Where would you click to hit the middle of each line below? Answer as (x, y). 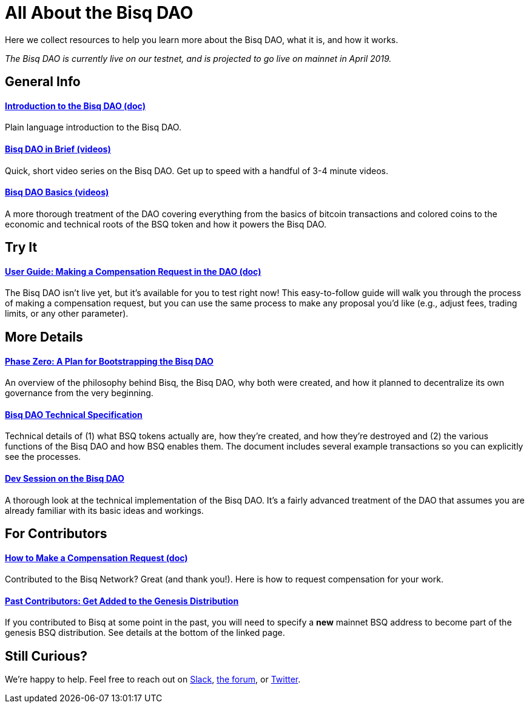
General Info (43, 82)
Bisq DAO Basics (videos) (57, 192)
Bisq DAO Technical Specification (74, 414)
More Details (44, 337)
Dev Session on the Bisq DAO (65, 478)
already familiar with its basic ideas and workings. (104, 510)
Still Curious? (46, 656)
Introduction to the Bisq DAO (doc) (75, 106)
